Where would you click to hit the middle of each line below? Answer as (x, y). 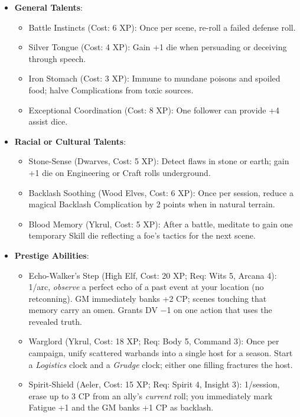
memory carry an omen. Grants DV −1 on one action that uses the (150, 310)
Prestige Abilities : (52, 255)
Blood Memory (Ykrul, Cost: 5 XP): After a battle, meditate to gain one (161, 224)
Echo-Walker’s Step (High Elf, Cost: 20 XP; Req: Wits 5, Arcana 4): (153, 275)
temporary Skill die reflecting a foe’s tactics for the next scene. (142, 235)
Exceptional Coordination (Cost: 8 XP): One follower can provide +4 (154, 110)
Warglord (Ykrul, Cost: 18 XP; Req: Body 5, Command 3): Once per (154, 341)
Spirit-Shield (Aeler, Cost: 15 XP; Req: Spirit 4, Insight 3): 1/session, (154, 384)
